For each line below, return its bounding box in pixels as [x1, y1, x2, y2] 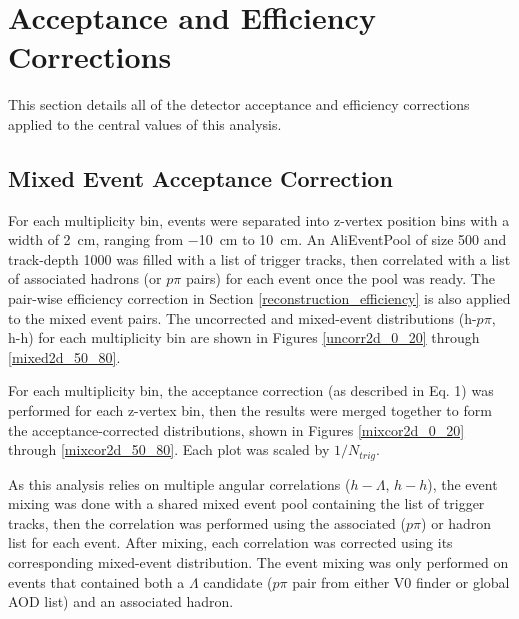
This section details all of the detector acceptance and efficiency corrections [8, 94, 470, 115]
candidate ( [203, 571, 273, 592]
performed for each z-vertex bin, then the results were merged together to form [8, 400, 492, 421]
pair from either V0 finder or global [292, 571, 510, 592]
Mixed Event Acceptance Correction [8, 162, 393, 193]
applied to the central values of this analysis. [8, 113, 282, 134]
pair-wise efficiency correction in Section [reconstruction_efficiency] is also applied [8, 288, 511, 309]
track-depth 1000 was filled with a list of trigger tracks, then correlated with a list [8, 248, 511, 269]
